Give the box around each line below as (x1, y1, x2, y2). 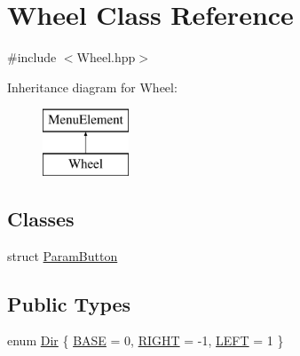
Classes (7, 204, 75, 232)
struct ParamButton (7, 246, 118, 265)
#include (7, 48, 57, 67)
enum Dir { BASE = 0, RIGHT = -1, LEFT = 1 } (7, 331, 284, 350)
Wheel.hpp (76, 48, 136, 67)
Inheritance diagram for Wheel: (7, 77, 178, 96)
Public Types (7, 289, 131, 317)
